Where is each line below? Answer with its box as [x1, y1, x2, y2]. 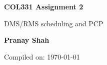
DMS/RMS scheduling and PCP [4, 18, 103, 28]
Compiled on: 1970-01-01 [4, 51, 80, 62]
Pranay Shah [4, 35, 49, 45]
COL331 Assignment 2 [4, 1, 83, 11]
